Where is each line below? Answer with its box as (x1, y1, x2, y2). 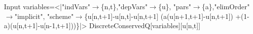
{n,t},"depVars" (101, 1, 148, 11)
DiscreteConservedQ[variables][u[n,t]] (89, 20, 201, 31)
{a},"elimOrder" (202, 1, 250, 11)
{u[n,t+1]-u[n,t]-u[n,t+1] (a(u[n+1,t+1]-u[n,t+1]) (84, 11, 233, 21)
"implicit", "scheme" (14, 11, 74, 21)
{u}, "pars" (158, 1, 191, 11)
